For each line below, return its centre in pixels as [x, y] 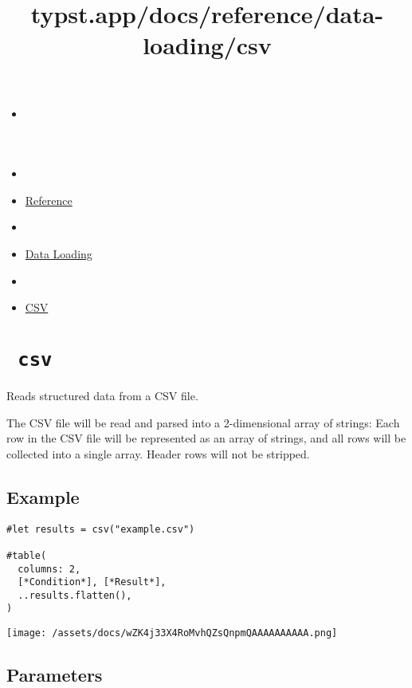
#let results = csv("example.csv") [101, 529]
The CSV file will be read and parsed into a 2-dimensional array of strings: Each [203, 422]
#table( [27, 555]
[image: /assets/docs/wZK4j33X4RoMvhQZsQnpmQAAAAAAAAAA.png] [172, 633]
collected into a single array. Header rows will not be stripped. [158, 453]
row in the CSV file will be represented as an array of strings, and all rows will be [206, 438]
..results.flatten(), [75, 595]
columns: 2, [49, 569]
